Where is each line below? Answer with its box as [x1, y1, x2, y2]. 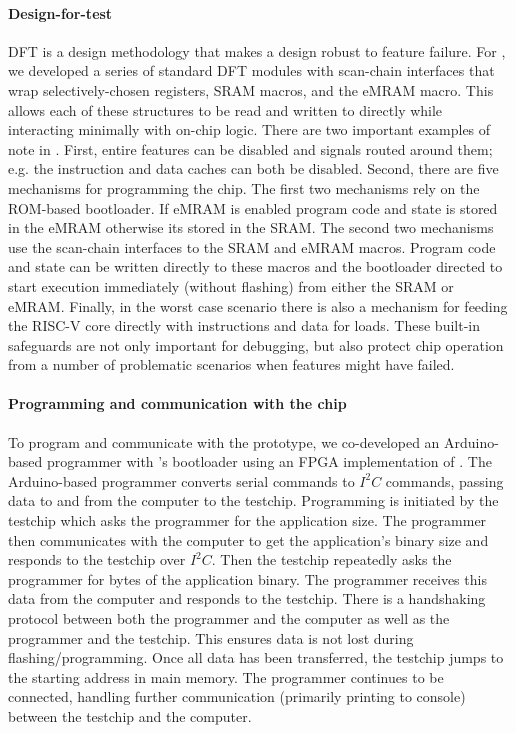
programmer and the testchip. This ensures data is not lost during [8, 627, 414, 648]
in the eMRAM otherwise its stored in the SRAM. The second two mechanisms [8, 217, 494, 238]
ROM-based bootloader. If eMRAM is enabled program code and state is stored [8, 197, 498, 218]
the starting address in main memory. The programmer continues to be [8, 666, 444, 687]
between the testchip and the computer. [8, 706, 252, 726]
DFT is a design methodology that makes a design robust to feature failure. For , [8, 40, 506, 61]
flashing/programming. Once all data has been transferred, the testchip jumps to [8, 647, 504, 668]
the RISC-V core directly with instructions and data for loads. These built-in [8, 315, 481, 336]
